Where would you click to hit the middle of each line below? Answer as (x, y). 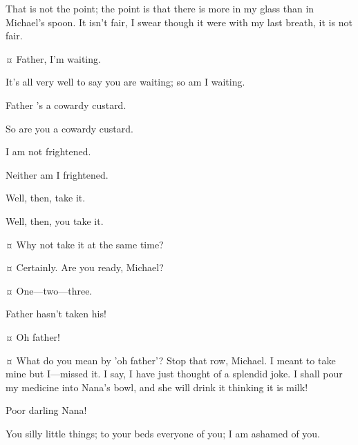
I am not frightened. (48, 151)
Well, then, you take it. (55, 220)
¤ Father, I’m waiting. (53, 58)
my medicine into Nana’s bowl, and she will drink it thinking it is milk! (157, 387)
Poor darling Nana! (46, 410)
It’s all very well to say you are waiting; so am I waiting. (125, 82)
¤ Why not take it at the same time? (85, 244)
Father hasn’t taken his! (56, 314)
